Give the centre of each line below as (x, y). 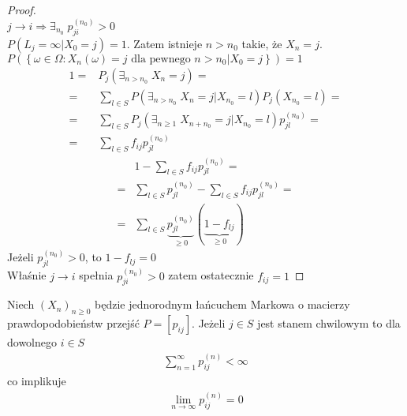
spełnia (96, 275)
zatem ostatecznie (211, 275)
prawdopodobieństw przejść (73, 323)
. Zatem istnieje (164, 43)
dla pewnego (161, 59)
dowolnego (32, 342)
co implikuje (37, 381)
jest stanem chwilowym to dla (329, 323)
